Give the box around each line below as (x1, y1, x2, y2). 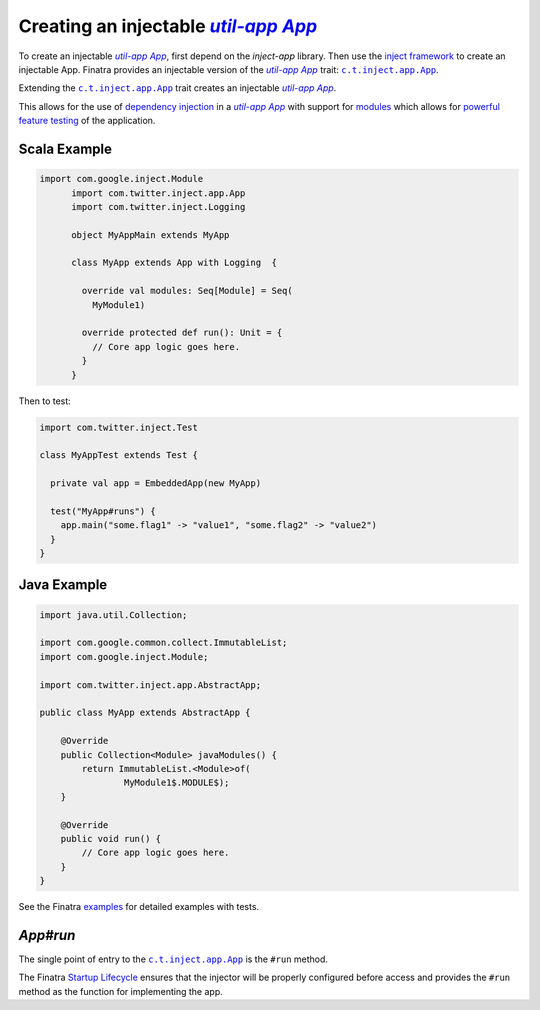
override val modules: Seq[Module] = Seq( (81, 285, 294, 297)
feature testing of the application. (18, 115, 156, 127)
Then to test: (18, 395, 72, 407)
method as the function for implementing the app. (18, 985, 224, 997)
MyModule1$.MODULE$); (123, 777, 230, 789)
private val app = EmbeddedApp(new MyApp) (50, 478, 262, 489)
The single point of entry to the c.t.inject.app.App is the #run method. (18, 953, 329, 965)
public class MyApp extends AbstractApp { (39, 707, 251, 719)
